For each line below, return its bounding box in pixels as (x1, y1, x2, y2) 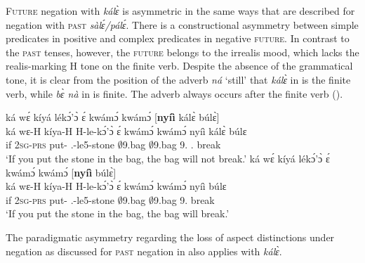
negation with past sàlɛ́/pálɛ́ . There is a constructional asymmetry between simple (6, 17, 359, 32)
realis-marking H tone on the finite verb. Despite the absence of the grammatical (6, 58, 353, 73)
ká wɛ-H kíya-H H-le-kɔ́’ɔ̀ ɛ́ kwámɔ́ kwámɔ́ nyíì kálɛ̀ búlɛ (6, 123, 247, 138)
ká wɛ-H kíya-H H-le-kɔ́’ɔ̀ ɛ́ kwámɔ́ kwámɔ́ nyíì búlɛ (6, 179, 227, 193)
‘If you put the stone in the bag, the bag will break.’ (6, 206, 230, 221)
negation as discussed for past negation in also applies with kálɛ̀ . (6, 243, 282, 258)
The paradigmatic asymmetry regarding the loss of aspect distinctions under (6, 229, 335, 244)
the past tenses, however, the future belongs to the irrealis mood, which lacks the (6, 44, 359, 59)
